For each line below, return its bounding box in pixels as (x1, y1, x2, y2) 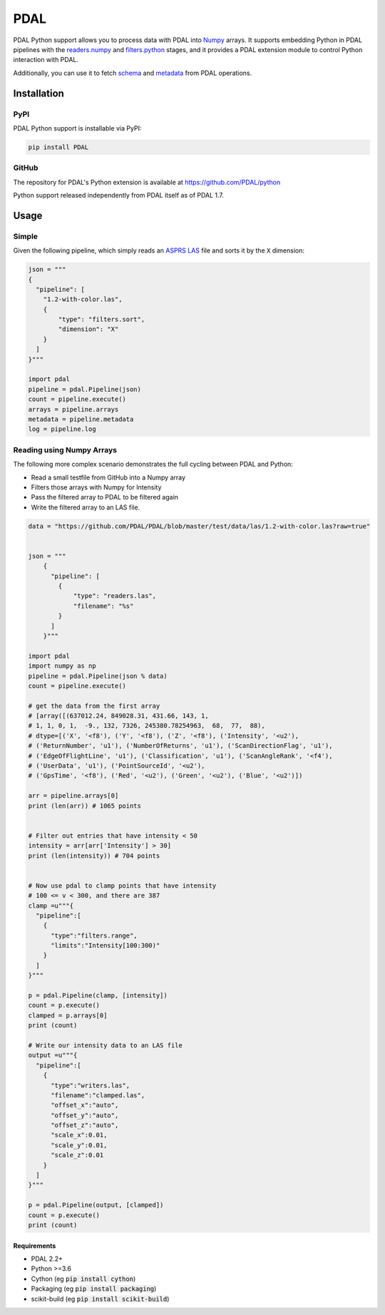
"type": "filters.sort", (58, 315, 145, 324)
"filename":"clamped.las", (51, 1091, 145, 1099)
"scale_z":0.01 (51, 1151, 104, 1159)
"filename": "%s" (73, 601, 134, 610)
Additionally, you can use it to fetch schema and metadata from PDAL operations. (13, 68, 252, 77)
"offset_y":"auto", (51, 1111, 119, 1119)
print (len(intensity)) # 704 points (28, 851, 160, 860)
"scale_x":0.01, (51, 1131, 108, 1139)
